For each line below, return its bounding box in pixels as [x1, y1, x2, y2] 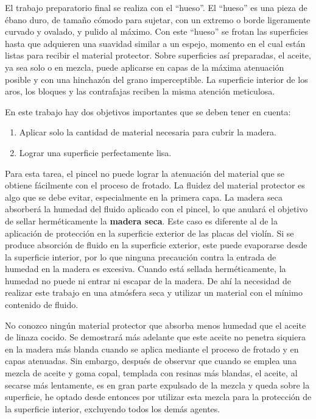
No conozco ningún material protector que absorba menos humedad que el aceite [5, 318, 306, 331]
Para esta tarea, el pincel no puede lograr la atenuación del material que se [5, 167, 285, 179]
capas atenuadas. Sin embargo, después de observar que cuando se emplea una [5, 354, 297, 367]
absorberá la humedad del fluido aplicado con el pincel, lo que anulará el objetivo [5, 202, 308, 215]
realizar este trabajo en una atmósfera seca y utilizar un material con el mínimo [5, 286, 303, 299]
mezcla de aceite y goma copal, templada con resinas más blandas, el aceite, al [5, 367, 298, 379]
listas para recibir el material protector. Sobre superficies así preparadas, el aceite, [5, 49, 311, 62]
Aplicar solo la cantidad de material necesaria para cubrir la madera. [19, 126, 276, 138]
